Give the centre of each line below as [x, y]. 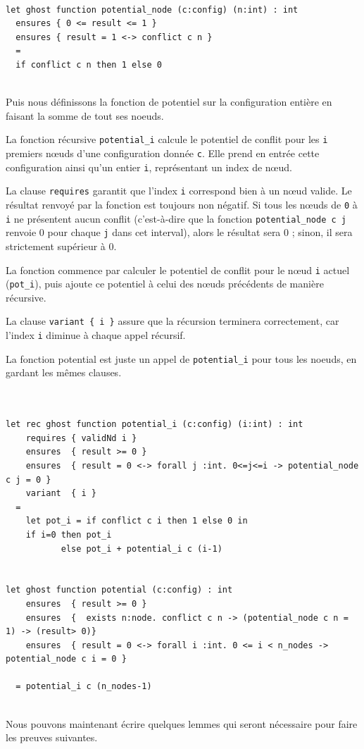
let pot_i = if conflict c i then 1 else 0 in [137, 521]
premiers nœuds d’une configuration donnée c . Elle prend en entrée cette [163, 153]
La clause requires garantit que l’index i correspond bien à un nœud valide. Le [179, 191]
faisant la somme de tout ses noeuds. [85, 115]
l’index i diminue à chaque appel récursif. [96, 335]
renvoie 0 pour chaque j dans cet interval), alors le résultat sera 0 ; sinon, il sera [179, 232]
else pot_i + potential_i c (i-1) [142, 549]
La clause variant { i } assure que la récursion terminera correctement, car [172, 321]
